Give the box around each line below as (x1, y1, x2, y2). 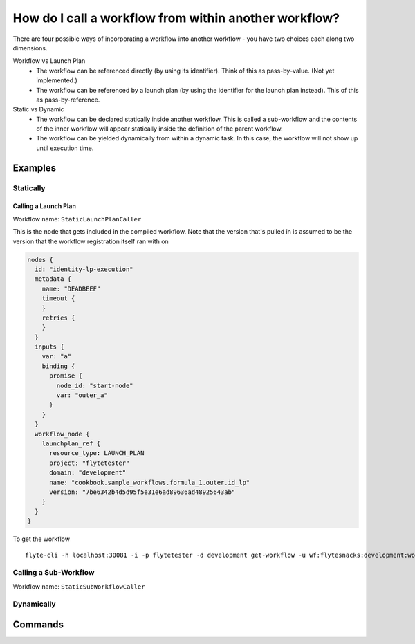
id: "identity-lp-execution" (35, 265, 134, 273)
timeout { (41, 295, 75, 302)
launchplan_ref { (41, 440, 101, 448)
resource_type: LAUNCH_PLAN (49, 450, 145, 457)
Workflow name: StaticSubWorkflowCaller (12, 582, 145, 591)
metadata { (35, 275, 72, 283)
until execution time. (36, 144, 94, 152)
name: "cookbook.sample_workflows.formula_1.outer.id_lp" (49, 478, 250, 486)
